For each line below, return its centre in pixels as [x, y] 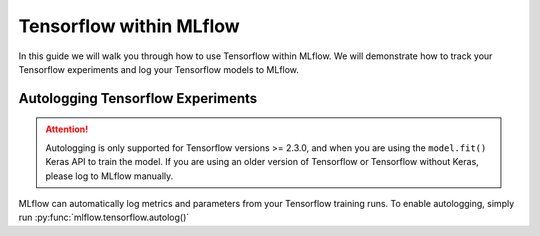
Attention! [67, 129]
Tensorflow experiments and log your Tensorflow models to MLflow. [159, 69]
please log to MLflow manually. [109, 176]
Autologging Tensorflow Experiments [138, 98]
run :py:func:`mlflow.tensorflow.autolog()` [104, 217]
